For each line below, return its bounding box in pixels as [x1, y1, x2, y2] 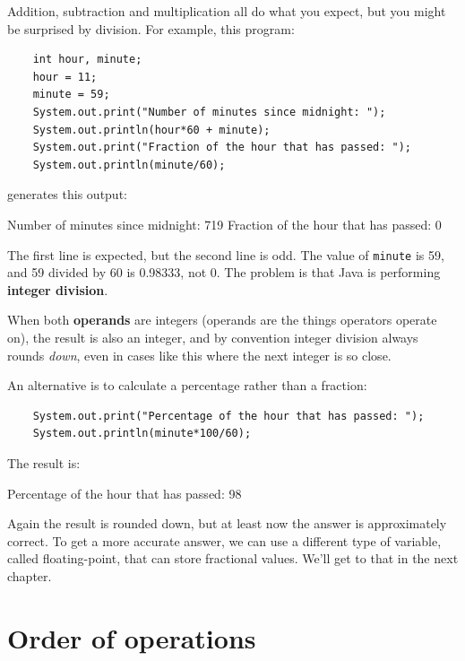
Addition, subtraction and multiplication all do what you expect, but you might [7, 2, 446, 20]
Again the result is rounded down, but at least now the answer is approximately [7, 514, 447, 533]
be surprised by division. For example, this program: [7, 19, 295, 38]
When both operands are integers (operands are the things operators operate [7, 310, 437, 329]
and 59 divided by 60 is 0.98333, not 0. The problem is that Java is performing [7, 263, 441, 282]
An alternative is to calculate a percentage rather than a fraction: [7, 376, 367, 395]
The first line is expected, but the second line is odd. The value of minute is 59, [7, 245, 444, 264]
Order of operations [7, 619, 256, 656]
